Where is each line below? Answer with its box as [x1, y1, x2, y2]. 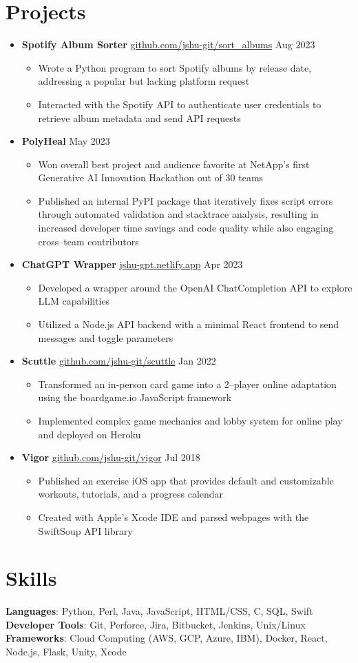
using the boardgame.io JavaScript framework [38, 390, 232, 405]
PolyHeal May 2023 [21, 134, 110, 148]
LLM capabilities [38, 294, 110, 308]
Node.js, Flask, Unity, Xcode [6, 644, 127, 659]
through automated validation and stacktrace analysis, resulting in [38, 207, 319, 221]
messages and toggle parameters [38, 330, 173, 345]
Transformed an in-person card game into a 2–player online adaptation [38, 376, 337, 391]
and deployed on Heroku [38, 427, 141, 441]
